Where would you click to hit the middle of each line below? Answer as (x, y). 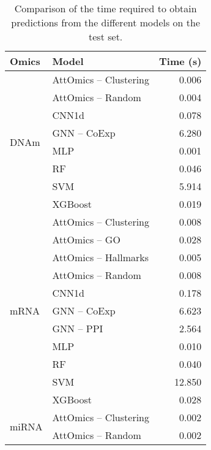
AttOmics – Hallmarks (101, 257)
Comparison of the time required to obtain (105, 8)
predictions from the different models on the (106, 22)
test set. (106, 36)
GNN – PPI (78, 328)
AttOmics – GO (86, 239)
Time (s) (180, 61)
